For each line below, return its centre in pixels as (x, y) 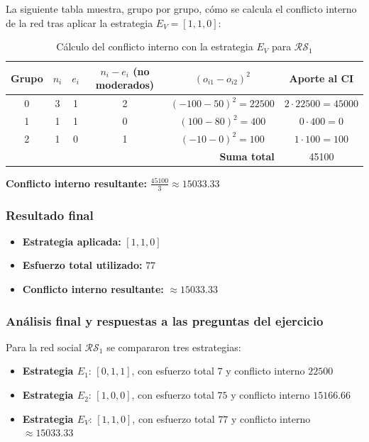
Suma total (247, 156)
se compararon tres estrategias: (174, 347)
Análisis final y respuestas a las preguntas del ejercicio (165, 320)
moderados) (125, 85)
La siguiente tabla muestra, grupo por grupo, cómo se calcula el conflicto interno (181, 9)
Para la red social (44, 347)
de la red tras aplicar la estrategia (79, 22)
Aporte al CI (321, 78)
